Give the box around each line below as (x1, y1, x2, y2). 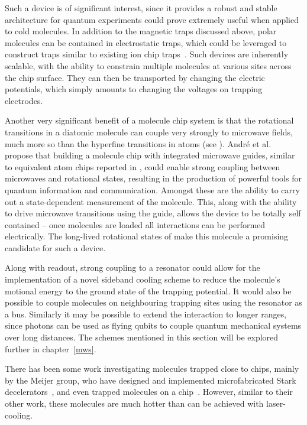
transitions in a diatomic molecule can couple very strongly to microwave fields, (5, 125, 293, 138)
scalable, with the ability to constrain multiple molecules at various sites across (5, 59, 292, 72)
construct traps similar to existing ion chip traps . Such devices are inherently (5, 48, 289, 60)
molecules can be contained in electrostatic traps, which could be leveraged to (5, 36, 287, 48)
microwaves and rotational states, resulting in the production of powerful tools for (5, 172, 302, 184)
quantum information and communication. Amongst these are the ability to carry (5, 183, 300, 196)
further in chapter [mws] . (5, 342, 96, 355)
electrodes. (5, 94, 43, 106)
